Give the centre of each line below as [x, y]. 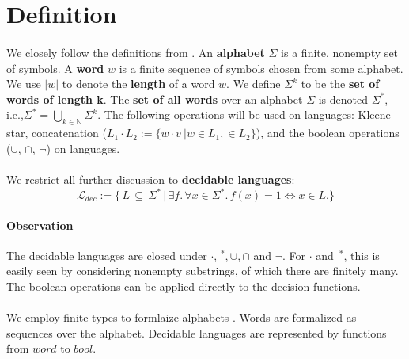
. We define [254, 84]
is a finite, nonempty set [340, 52]
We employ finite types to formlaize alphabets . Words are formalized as [182, 317]
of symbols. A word [55, 68]
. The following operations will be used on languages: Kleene [244, 115]
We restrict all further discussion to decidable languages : [151, 179]
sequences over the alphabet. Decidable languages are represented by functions [197, 332]
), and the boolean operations [328, 133]
